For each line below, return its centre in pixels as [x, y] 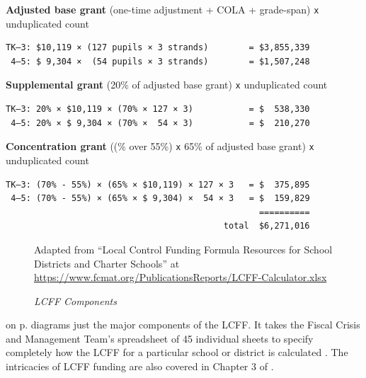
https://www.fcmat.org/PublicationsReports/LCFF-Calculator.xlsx [181, 277]
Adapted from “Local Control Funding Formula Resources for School [183, 249]
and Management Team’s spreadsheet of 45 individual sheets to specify [160, 338]
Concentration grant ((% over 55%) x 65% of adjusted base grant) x [160, 146]
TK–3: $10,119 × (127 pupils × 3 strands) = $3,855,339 [158, 48]
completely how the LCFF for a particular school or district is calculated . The [177, 352]
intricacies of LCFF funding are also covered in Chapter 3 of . [140, 366]
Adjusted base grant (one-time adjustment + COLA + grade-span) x [162, 9]
